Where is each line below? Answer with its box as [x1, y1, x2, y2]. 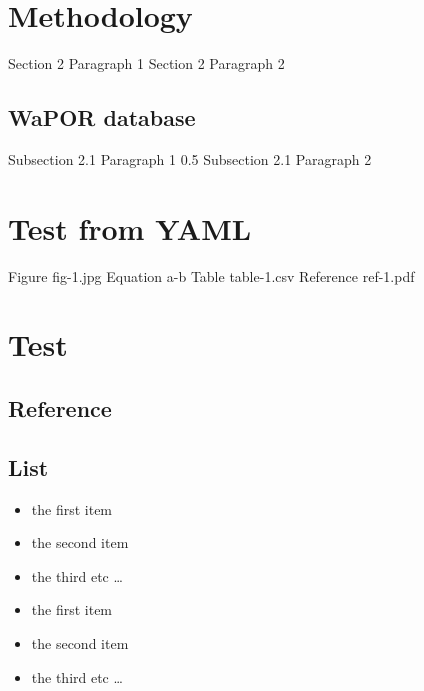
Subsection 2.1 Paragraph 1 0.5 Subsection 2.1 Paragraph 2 [8, 148, 372, 169]
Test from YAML [8, 207, 252, 248]
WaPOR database [8, 102, 196, 133]
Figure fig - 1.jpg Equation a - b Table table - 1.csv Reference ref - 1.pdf [8, 265, 415, 286]
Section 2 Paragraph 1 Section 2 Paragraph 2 [8, 53, 285, 74]
